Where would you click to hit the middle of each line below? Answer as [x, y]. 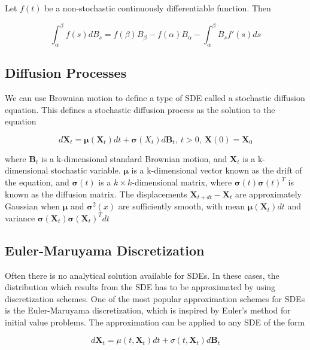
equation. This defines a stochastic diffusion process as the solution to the [140, 109]
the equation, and [37, 182]
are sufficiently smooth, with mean [182, 206]
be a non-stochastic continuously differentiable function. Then [158, 8]
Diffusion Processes [66, 73]
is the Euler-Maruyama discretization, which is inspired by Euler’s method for [148, 310]
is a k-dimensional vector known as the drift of [217, 170]
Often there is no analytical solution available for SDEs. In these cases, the [142, 275]
